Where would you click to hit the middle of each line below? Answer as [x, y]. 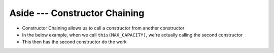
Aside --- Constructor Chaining [77, 13]
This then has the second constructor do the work [74, 42]
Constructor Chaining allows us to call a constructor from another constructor [103, 28]
